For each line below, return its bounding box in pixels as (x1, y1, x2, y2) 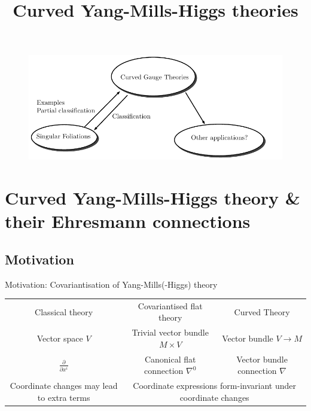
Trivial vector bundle (132, 326, 209, 339)
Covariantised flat (138, 299, 203, 312)
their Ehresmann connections (5, 209, 251, 233)
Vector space (36, 332, 83, 345)
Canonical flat (144, 352, 196, 365)
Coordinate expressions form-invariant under (133, 379, 296, 392)
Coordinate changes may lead (10, 379, 118, 392)
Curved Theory (234, 305, 290, 318)
